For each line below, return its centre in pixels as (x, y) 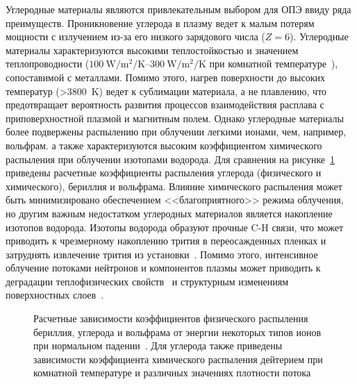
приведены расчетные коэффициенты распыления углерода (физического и (164, 173)
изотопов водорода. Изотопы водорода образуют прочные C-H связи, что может (175, 227)
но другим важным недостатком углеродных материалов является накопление (169, 213)
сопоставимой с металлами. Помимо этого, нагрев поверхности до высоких (165, 77)
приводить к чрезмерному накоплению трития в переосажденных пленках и (166, 241)
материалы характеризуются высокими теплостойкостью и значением (152, 50)
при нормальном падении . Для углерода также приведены (158, 345)
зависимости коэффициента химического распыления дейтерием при (178, 359)
